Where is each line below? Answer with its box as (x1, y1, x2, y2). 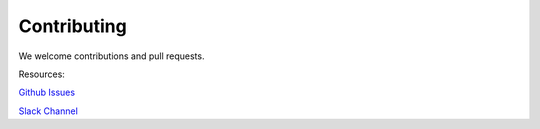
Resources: (18, 68, 65, 80)
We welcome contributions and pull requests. (18, 50, 205, 62)
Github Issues (18, 86, 75, 99)
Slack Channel (18, 105, 79, 117)
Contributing (18, 15, 127, 37)
